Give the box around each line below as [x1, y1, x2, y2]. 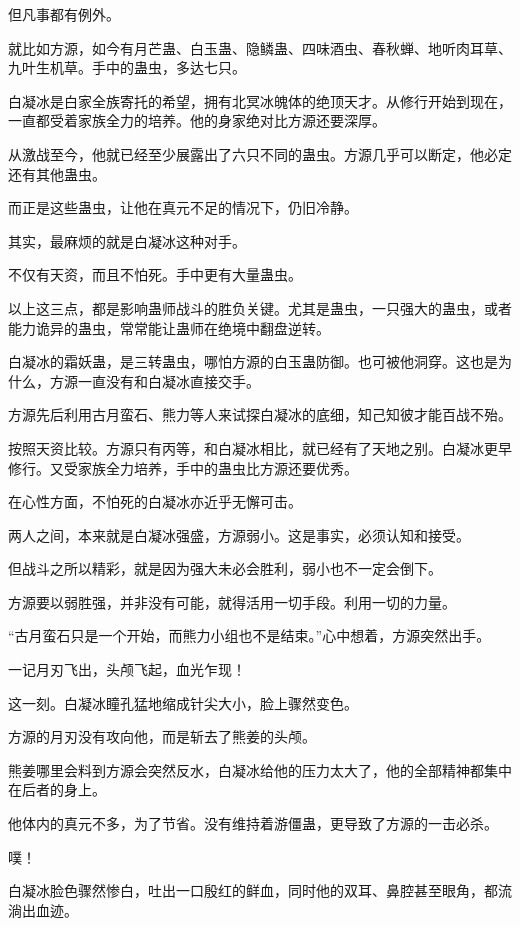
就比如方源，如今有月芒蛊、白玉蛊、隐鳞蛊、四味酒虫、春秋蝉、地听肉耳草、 [8, 37, 512, 58]
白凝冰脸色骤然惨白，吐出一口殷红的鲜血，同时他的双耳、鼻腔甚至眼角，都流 [8, 880, 512, 901]
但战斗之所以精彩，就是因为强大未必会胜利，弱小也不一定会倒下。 [8, 558, 442, 579]
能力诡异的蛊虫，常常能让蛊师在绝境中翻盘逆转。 [8, 317, 330, 338]
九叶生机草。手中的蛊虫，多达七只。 [8, 57, 246, 78]
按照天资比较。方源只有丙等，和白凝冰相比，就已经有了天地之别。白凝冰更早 [8, 437, 512, 458]
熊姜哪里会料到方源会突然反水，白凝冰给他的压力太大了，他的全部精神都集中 [8, 759, 512, 780]
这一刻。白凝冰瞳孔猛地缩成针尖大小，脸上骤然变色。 [8, 692, 358, 713]
